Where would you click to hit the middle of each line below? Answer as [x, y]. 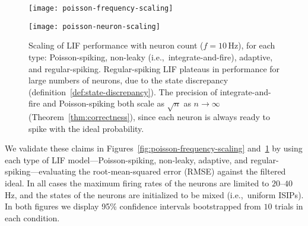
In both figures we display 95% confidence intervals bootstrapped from [133, 206]
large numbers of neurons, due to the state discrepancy [128, 80]
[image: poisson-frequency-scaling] [101, 8]
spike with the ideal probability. [86, 128]
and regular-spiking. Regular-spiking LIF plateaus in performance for [154, 68]
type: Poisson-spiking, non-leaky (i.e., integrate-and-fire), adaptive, [151, 56]
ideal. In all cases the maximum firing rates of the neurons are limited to [137, 183]
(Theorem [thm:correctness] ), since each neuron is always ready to [149, 117]
